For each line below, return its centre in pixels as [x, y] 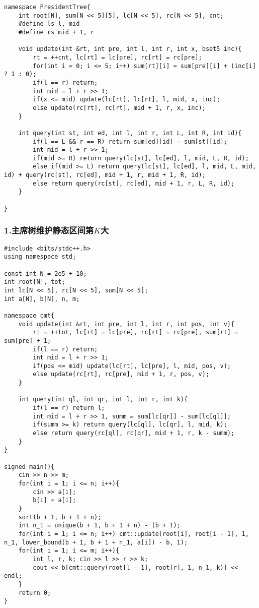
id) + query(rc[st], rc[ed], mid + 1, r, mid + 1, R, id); [105, 175]
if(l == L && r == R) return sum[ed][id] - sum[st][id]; [130, 141]
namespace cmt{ [29, 315]
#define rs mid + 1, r [56, 32]
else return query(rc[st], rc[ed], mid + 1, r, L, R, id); [134, 183]
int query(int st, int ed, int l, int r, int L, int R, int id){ [130, 133]
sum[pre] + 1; [28, 341]
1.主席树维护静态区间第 [49, 230]
